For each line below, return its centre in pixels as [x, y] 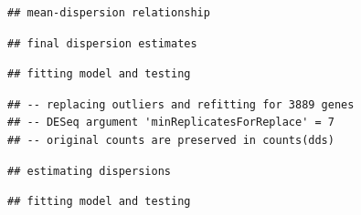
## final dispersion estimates [102, 43]
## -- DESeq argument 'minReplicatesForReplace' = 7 [171, 123]
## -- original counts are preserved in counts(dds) [171, 140]
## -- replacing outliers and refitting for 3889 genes [181, 104]
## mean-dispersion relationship [109, 13]
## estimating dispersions [89, 171]
